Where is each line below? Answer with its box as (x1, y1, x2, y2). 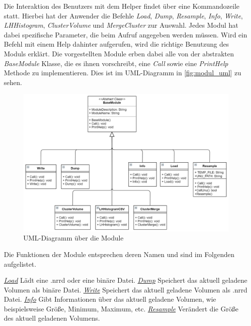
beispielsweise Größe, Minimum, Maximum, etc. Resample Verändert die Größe (4, 303, 238, 313)
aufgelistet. (4, 258, 36, 269)
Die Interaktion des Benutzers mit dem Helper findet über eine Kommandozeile (4, 1, 239, 11)
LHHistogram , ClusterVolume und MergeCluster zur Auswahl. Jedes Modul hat (4, 20, 238, 30)
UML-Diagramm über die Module (23, 233, 124, 243)
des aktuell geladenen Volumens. (4, 313, 100, 323)
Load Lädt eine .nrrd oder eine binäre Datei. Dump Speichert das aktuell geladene (4, 275, 248, 285)
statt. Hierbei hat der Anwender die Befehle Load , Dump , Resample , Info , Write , (4, 10, 243, 20)
